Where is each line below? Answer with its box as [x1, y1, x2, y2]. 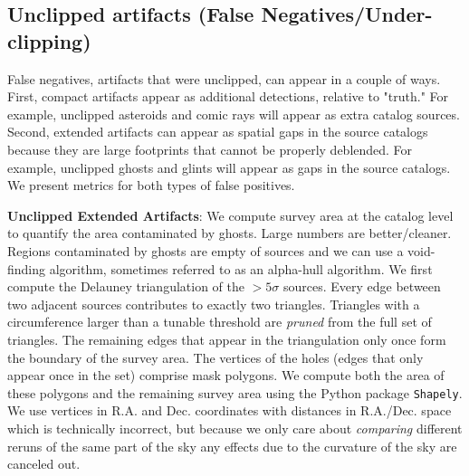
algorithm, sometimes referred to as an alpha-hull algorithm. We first [49, 259, 433, 278]
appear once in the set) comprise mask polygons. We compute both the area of [7, 366, 445, 385]
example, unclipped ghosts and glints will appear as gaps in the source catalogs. [7, 157, 451, 176]
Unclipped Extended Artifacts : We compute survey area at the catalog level [7, 205, 454, 224]
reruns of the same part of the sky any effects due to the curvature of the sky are [7, 436, 457, 455]
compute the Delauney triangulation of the [7, 277, 244, 296]
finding [7, 259, 46, 278]
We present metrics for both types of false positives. [7, 176, 295, 195]
